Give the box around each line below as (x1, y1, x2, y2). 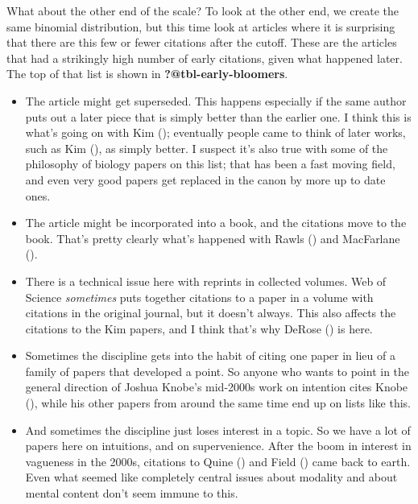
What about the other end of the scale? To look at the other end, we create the (6, 2, 399, 19)
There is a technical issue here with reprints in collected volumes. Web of (25, 272, 387, 289)
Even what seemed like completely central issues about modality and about (25, 469, 398, 485)
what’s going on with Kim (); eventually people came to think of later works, (25, 124, 406, 141)
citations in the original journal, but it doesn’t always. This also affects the (25, 304, 396, 321)
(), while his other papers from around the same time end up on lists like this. (25, 395, 411, 411)
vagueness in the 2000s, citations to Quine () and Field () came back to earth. (25, 452, 411, 469)
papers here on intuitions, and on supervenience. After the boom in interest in (25, 437, 412, 454)
